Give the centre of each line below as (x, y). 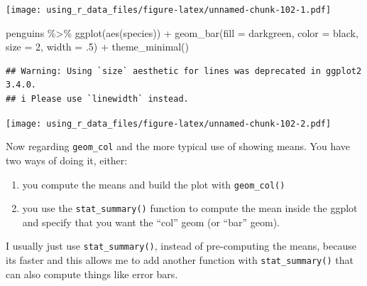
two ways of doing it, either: (67, 160)
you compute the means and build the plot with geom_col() (154, 184)
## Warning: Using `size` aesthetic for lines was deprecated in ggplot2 (184, 71)
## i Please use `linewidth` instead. (97, 99)
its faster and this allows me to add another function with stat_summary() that (180, 260)
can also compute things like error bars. (92, 274)
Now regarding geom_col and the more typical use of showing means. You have (178, 146)
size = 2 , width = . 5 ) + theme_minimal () (97, 47)
